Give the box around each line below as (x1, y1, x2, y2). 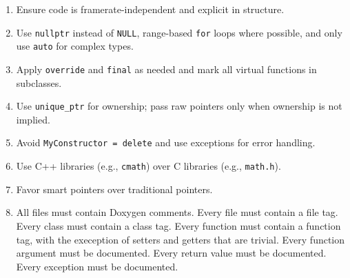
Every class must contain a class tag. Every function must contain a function (16, 218, 341, 232)
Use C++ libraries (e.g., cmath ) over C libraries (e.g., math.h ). (16, 159, 281, 173)
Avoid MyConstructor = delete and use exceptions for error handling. (16, 135, 316, 150)
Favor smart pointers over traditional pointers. (16, 181, 213, 196)
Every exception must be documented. (16, 259, 178, 273)
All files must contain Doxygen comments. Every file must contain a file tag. (16, 205, 338, 219)
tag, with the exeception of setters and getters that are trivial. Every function (16, 232, 345, 246)
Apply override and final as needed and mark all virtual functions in (16, 61, 317, 76)
